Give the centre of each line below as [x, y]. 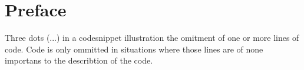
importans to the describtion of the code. [79, 60]
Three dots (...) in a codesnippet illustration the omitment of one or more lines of [152, 38]
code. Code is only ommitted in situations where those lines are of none [134, 49]
